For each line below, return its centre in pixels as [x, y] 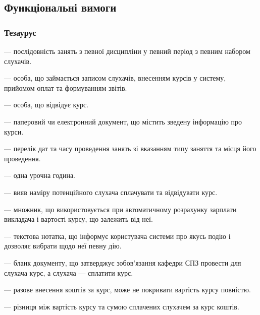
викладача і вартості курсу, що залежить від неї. [79, 219]
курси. [14, 131]
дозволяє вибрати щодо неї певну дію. [63, 246]
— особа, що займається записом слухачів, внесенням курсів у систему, [115, 78]
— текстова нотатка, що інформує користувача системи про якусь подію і [117, 236]
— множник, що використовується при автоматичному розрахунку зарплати [120, 209]
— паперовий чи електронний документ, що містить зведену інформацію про [123, 121]
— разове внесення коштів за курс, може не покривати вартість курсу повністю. [127, 290]
